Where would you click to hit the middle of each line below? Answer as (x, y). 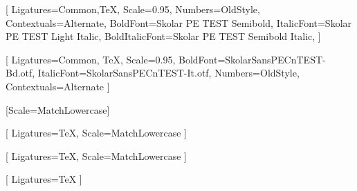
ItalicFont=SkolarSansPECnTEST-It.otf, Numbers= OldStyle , (168, 73)
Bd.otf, (20, 73)
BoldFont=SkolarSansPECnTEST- (252, 59)
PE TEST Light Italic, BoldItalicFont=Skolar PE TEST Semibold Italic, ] (163, 36)
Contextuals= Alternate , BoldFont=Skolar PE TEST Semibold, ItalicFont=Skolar (179, 22)
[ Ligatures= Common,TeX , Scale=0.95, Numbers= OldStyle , (133, 9)
